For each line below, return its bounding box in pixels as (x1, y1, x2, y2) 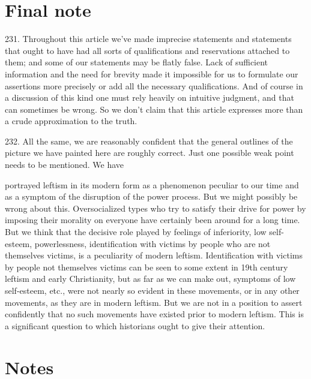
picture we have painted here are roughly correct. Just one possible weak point (5, 146, 294, 159)
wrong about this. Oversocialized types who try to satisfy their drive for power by (5, 201, 306, 214)
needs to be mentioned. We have (5, 158, 124, 171)
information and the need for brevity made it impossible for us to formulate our (5, 67, 298, 80)
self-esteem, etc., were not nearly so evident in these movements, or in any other (5, 284, 300, 296)
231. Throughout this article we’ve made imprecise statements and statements (5, 32, 292, 45)
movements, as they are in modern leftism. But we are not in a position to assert (5, 296, 303, 308)
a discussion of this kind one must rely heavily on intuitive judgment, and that (5, 91, 294, 104)
